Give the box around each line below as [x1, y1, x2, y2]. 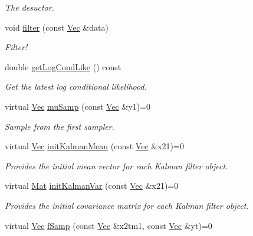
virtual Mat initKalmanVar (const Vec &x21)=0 [5, 179, 179, 192]
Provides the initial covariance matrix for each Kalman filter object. [5, 199, 249, 211]
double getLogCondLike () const [5, 60, 121, 73]
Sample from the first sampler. [5, 120, 114, 132]
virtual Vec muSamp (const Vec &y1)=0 [5, 100, 151, 112]
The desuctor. [5, 1, 54, 13]
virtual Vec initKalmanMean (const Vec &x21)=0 [5, 140, 184, 152]
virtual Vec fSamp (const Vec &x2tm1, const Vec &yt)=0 [5, 219, 212, 231]
